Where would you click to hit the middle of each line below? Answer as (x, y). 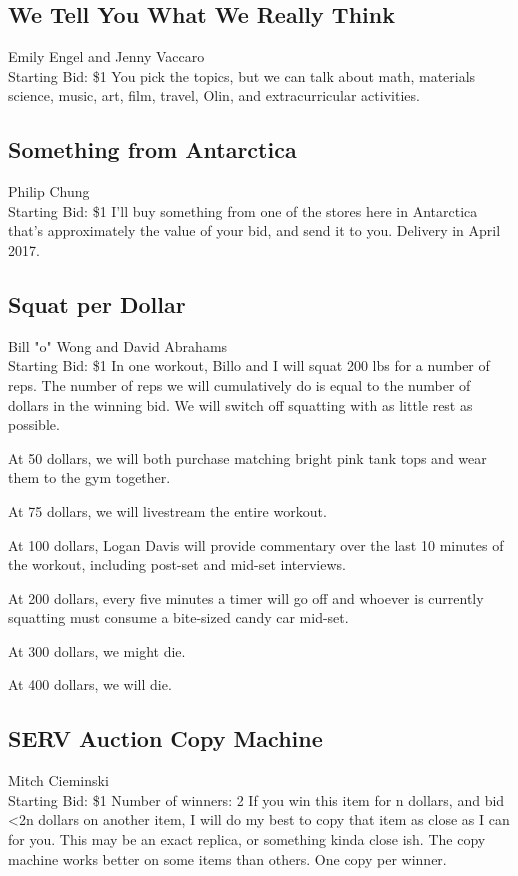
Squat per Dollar (97, 303)
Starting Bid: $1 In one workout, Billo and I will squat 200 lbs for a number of (249, 365)
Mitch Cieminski (58, 780)
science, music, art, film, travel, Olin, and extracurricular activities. (214, 95)
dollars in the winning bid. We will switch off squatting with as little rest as (240, 404)
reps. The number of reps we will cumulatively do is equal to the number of (239, 384)
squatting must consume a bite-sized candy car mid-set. (178, 617)
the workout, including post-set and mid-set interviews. (177, 564)
